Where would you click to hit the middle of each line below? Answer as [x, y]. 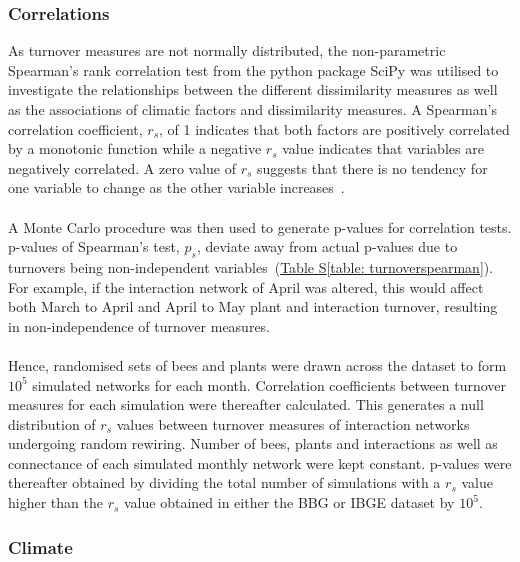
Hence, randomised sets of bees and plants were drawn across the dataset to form [257, 364]
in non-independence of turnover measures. [139, 325]
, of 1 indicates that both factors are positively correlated [334, 128]
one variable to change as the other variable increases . [176, 187]
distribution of [52, 423]
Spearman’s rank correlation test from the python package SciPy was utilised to [253, 69]
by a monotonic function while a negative [135, 148]
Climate [40, 546]
